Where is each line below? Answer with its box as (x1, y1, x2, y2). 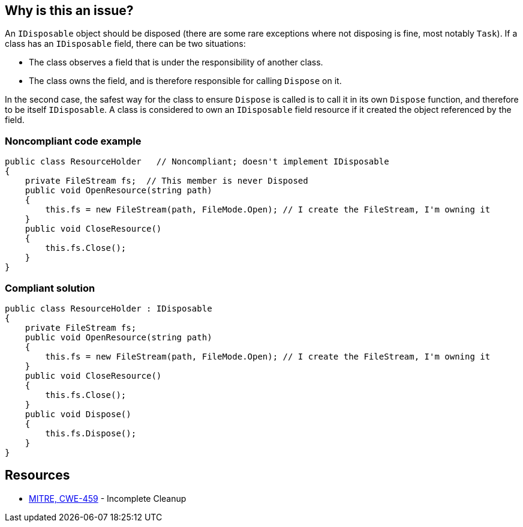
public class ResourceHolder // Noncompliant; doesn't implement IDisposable (5, 157, 389, 167)
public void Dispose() (25, 409, 131, 419)
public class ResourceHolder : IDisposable (5, 303, 212, 313)
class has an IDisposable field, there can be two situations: (5, 38, 246, 49)
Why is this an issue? (5, 3, 134, 18)
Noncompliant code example (5, 134, 142, 147)
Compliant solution (5, 282, 95, 294)
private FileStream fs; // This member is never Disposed (25, 176, 308, 186)
